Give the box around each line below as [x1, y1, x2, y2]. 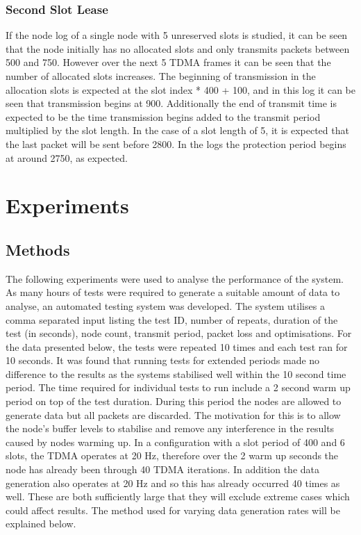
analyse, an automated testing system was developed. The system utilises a [6, 298, 325, 313]
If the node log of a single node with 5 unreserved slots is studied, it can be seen [6, 28, 348, 42]
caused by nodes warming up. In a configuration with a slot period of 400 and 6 [6, 434, 345, 449]
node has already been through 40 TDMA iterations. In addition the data [6, 462, 320, 477]
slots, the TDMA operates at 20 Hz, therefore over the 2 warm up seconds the [6, 448, 339, 463]
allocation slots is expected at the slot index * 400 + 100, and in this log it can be [6, 82, 355, 97]
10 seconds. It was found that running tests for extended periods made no [6, 353, 320, 368]
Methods [6, 238, 70, 260]
